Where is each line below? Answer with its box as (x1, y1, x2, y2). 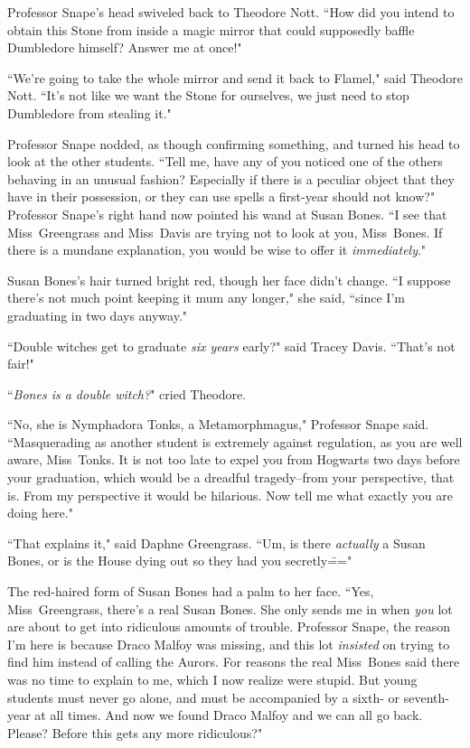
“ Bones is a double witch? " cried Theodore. (7, 384, 247, 403)
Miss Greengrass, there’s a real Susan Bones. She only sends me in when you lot (7, 599, 453, 618)
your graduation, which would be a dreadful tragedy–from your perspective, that (7, 468, 455, 487)
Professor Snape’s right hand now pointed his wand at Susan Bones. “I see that (7, 204, 447, 223)
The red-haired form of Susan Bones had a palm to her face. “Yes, (7, 582, 374, 601)
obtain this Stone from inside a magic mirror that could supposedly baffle (7, 20, 415, 39)
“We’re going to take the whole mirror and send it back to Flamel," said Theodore (7, 68, 463, 87)
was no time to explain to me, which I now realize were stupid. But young (7, 670, 418, 688)
